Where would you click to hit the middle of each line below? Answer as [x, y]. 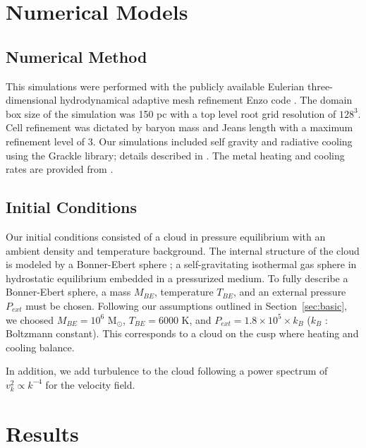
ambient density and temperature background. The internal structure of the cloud [183, 250]
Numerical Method [77, 56]
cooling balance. [40, 347]
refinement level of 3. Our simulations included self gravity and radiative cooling [179, 141]
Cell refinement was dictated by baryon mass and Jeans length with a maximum [179, 127]
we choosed [30, 319]
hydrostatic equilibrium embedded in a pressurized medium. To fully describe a [177, 278]
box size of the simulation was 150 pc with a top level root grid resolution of [171, 113]
